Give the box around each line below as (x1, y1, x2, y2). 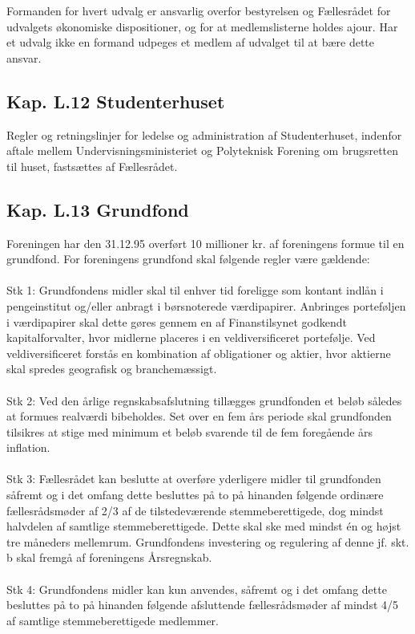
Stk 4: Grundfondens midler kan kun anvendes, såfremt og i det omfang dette (6, 580, 387, 597)
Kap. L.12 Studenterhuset (6, 88, 225, 113)
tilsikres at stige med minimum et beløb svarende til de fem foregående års (6, 423, 373, 440)
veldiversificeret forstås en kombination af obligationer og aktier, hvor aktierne (6, 344, 391, 361)
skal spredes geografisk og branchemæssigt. (6, 360, 217, 377)
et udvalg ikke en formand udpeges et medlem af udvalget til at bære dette (6, 34, 375, 51)
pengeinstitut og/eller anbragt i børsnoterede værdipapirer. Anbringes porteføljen (6, 297, 406, 314)
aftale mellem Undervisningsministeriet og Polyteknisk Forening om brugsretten (6, 142, 399, 159)
